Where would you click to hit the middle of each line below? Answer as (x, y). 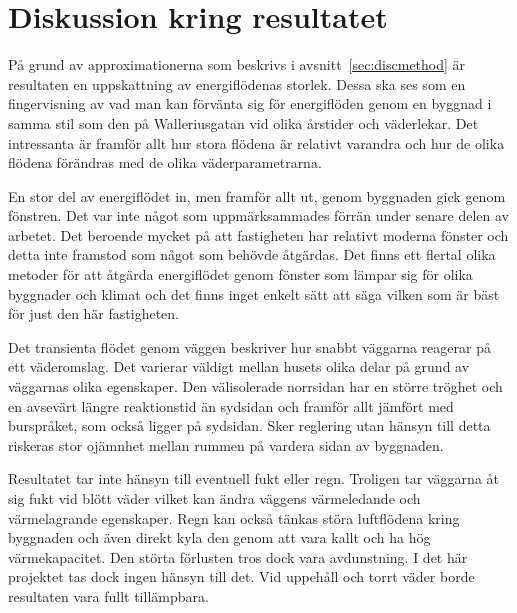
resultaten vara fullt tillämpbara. (108, 595)
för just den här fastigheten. (93, 313)
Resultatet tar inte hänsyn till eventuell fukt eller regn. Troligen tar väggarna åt (253, 478)
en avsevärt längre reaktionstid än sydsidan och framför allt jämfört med (231, 405)
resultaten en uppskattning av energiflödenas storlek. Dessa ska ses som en (237, 83)
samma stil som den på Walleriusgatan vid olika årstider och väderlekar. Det (243, 122)
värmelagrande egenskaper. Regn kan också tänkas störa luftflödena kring (234, 517)
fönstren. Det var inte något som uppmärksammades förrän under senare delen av (258, 215)
